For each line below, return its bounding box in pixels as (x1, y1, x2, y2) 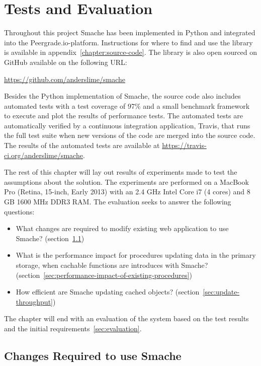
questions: (4, 206, 35, 216)
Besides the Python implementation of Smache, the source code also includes (4, 91, 241, 101)
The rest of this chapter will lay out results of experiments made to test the (4, 167, 237, 177)
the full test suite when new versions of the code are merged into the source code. (4, 130, 255, 140)
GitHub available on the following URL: (4, 56, 127, 67)
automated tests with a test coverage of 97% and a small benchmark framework (4, 100, 250, 111)
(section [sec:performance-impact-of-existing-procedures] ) (16, 269, 192, 280)
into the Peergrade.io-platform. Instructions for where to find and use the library (4, 37, 253, 47)
